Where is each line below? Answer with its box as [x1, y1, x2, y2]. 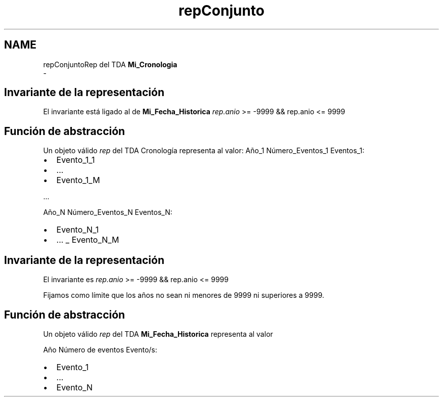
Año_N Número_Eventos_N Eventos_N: [43, 208, 172, 217]
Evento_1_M [56, 175, 100, 186]
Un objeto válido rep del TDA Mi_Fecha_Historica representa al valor [43, 329, 273, 338]
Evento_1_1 [56, 155, 95, 165]
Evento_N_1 [56, 225, 99, 235]
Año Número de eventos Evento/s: [43, 345, 157, 354]
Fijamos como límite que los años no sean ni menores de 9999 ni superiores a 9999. [43, 291, 325, 300]
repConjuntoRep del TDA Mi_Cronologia [43, 60, 178, 69]
